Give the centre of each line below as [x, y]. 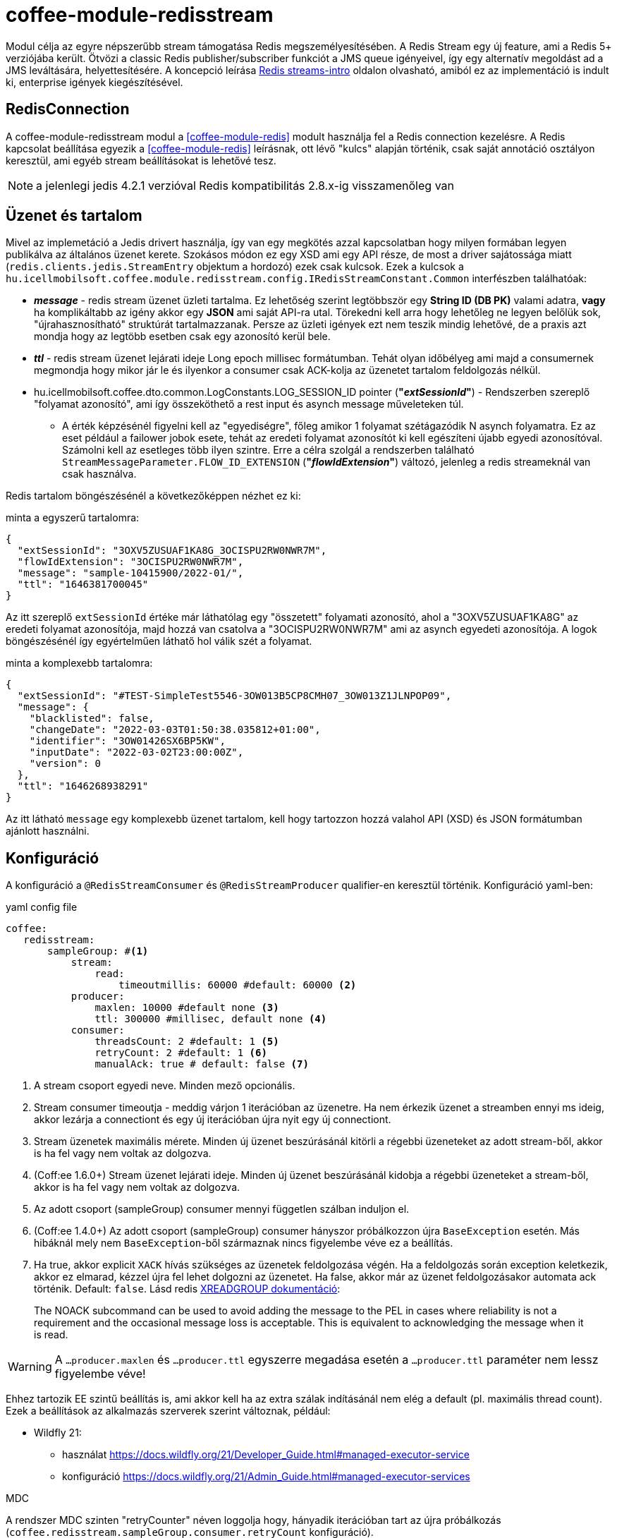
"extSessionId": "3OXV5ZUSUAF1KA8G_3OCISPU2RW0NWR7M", [172, 551]
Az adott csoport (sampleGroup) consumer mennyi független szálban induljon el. [222, 1209]
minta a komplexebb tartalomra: [79, 663]
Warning [30, 1367]
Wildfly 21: [58, 1433]
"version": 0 [65, 764]
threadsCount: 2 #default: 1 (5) [187, 1042]
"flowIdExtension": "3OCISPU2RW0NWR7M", [130, 562]
